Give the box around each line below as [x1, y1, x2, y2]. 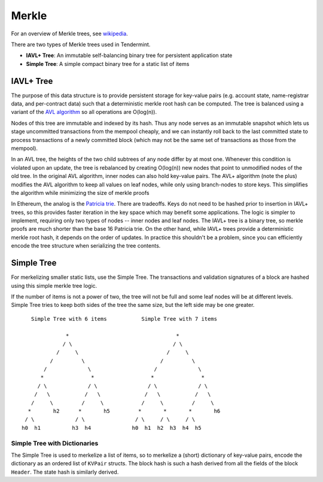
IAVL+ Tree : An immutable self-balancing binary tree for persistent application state [26, 52, 233, 59]
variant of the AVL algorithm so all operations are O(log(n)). [11, 109, 157, 116]
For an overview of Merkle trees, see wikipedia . [11, 30, 128, 37]
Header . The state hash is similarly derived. [11, 468, 119, 475]
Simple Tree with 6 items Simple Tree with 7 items [31, 315, 218, 322]
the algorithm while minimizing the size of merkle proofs [11, 189, 150, 196]
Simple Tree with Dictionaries [11, 439, 99, 447]
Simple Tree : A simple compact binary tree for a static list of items [26, 60, 190, 67]
